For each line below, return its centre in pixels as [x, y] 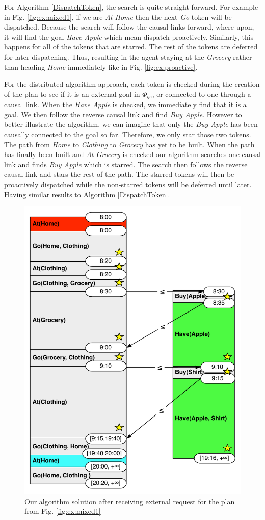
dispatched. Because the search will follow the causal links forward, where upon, [129, 27]
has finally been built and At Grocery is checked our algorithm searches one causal [132, 154]
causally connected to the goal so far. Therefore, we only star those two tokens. [128, 134]
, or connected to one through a [202, 94]
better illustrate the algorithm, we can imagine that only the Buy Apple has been [131, 124]
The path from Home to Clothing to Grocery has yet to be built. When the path [129, 144]
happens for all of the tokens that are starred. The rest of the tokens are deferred [131, 47]
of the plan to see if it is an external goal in [72, 94]
